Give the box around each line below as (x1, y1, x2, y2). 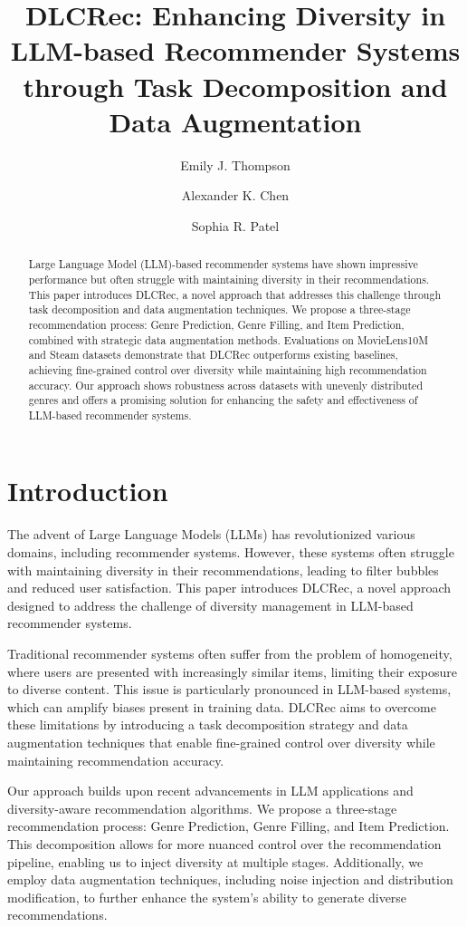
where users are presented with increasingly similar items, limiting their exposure (7, 661, 458, 681)
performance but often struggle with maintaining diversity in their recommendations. (28, 271, 430, 286)
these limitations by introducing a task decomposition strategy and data (7, 715, 408, 734)
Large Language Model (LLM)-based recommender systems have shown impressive (28, 256, 418, 272)
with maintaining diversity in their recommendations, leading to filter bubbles (7, 560, 439, 579)
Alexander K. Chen (181, 186, 290, 205)
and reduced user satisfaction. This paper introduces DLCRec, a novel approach (7, 578, 451, 597)
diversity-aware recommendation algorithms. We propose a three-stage (7, 798, 397, 817)
